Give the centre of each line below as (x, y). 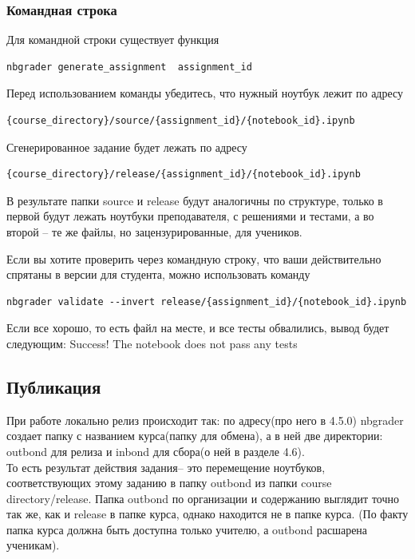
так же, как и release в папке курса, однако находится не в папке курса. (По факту (207, 514)
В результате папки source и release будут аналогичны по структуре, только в (195, 200)
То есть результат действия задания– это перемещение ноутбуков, (166, 467)
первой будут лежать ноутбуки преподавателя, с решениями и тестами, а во (190, 216)
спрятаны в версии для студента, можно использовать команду (158, 274)
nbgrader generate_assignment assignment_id (129, 67)
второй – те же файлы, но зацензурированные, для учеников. (154, 231)
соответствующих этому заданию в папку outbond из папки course (169, 483)
